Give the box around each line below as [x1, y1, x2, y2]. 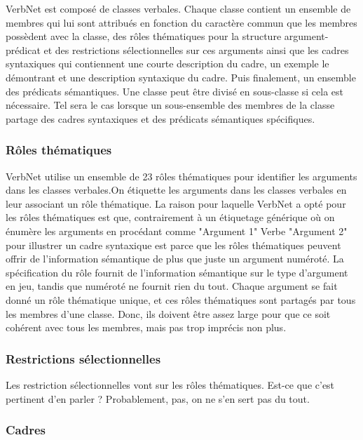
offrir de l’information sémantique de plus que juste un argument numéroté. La [6, 251, 344, 266]
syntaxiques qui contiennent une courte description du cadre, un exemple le [6, 56, 329, 71]
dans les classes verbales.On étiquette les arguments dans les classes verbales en [6, 182, 347, 197]
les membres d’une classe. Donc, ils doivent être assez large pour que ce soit [6, 306, 331, 321]
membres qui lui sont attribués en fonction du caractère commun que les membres [6, 15, 357, 29]
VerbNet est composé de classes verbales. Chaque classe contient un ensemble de [6, 1, 351, 15]
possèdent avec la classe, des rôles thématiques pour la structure [6, 29, 282, 44]
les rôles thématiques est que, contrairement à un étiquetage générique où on [6, 210, 335, 225]
